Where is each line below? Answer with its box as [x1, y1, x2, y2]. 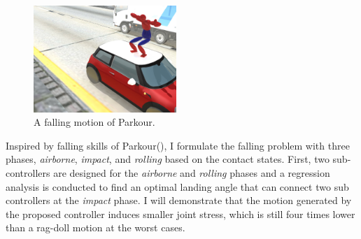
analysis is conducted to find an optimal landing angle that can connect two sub [6, 179, 349, 194]
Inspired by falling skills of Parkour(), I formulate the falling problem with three [6, 138, 350, 152]
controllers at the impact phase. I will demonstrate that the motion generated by [6, 193, 352, 208]
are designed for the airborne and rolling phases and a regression [53, 166, 330, 180]
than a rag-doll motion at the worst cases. [6, 220, 185, 235]
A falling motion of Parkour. [34, 115, 155, 129]
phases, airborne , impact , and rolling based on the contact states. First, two [6, 152, 330, 166]
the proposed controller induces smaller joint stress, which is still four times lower [6, 206, 355, 221]
